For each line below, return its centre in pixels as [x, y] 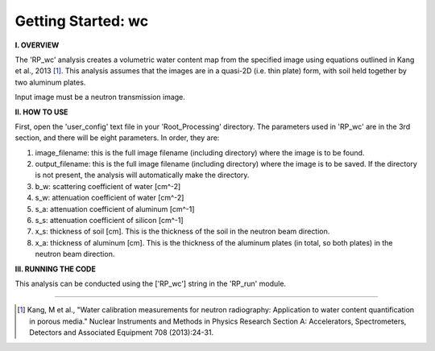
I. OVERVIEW [37, 45]
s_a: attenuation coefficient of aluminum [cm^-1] [115, 209]
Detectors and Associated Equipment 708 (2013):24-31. [121, 332]
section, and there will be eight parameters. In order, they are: [117, 138]
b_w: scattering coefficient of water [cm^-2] [108, 186]
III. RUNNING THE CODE [55, 269]
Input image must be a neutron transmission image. [100, 97]
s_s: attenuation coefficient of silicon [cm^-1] [109, 221]
